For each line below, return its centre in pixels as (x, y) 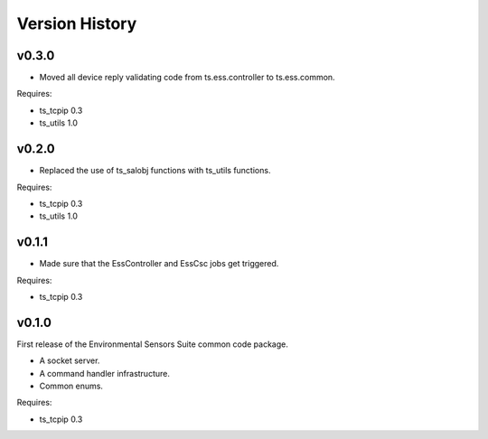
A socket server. (70, 360)
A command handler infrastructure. (105, 373)
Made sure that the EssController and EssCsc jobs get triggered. (159, 264)
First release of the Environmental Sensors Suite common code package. (152, 344)
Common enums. (71, 386)
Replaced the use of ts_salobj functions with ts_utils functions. (155, 171)
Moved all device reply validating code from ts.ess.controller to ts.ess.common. (187, 78)
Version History (77, 23)
